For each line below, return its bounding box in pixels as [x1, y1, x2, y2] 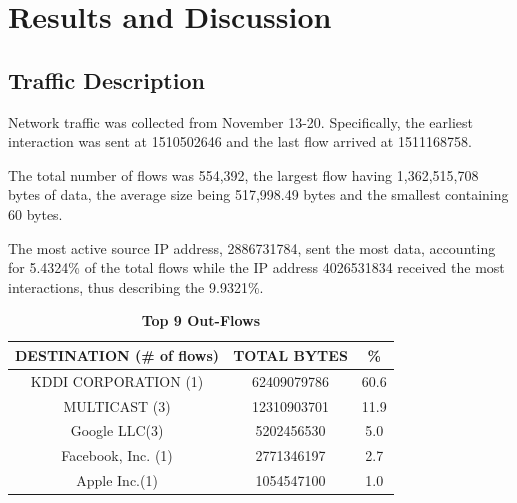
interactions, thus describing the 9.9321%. [8, 276, 264, 297]
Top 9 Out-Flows [141, 310, 261, 331]
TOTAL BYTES [233, 344, 348, 365]
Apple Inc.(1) [76, 470, 158, 491]
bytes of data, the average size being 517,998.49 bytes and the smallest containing [8, 184, 509, 205]
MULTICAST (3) [63, 395, 171, 416]
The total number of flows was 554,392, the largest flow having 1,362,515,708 [8, 164, 479, 185]
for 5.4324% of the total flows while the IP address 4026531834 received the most [8, 257, 505, 278]
